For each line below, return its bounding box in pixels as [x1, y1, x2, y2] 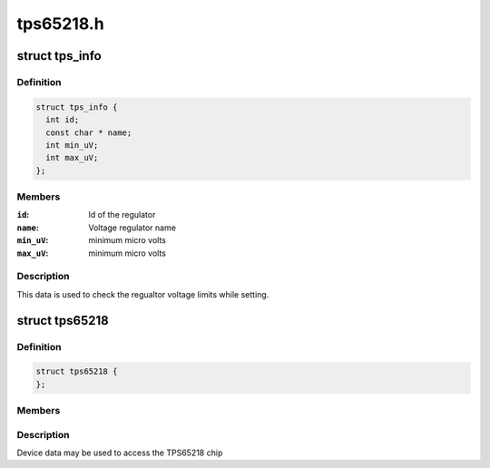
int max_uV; [45, 152, 99, 163]
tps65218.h [16, 14, 104, 34]
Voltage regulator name [88, 222, 177, 233]
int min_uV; [45, 140, 99, 150]
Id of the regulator [88, 210, 156, 220]
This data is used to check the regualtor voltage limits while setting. [16, 288, 269, 299]
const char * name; [45, 127, 132, 138]
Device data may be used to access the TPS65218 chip [16, 447, 223, 458]
